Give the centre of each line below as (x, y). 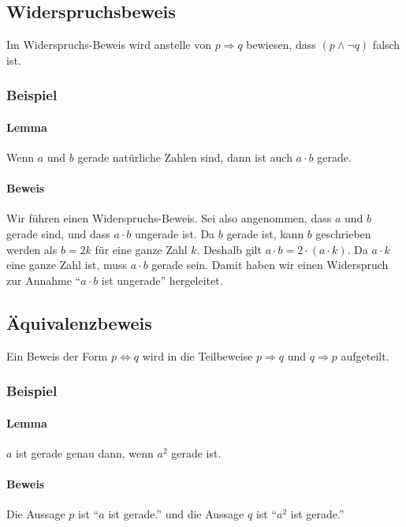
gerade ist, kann (265, 234)
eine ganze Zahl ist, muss (67, 265)
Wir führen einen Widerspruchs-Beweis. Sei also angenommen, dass (169, 218)
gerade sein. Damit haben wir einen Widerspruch (270, 265)
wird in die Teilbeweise (197, 355)
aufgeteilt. (365, 355)
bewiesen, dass (281, 45)
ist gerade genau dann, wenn (85, 452)
